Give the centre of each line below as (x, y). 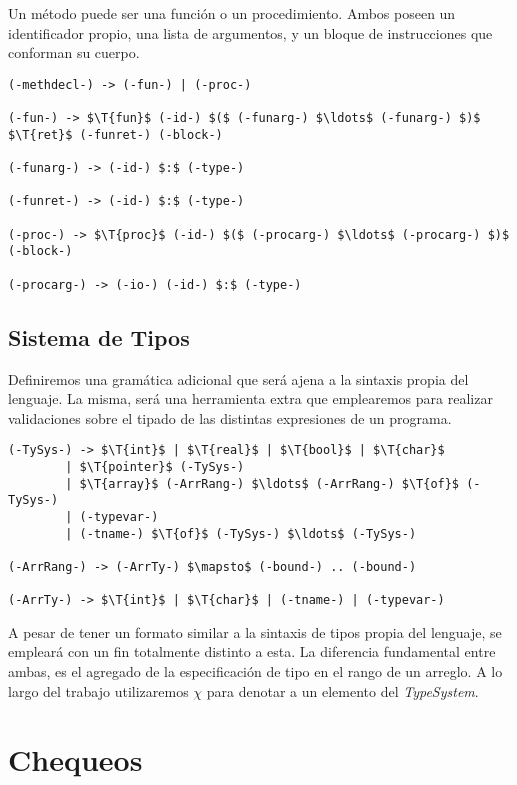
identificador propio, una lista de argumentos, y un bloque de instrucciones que (250, 32)
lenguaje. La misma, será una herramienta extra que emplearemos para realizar (250, 398)
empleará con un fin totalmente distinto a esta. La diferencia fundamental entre (252, 651)
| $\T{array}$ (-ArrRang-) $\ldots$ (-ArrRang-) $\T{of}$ (262, 483)
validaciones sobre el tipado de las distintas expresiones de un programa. (230, 417)
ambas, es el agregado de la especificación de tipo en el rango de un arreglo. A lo (255, 671)
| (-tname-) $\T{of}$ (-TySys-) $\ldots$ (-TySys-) (241, 533)
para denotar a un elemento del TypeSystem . (342, 690)
